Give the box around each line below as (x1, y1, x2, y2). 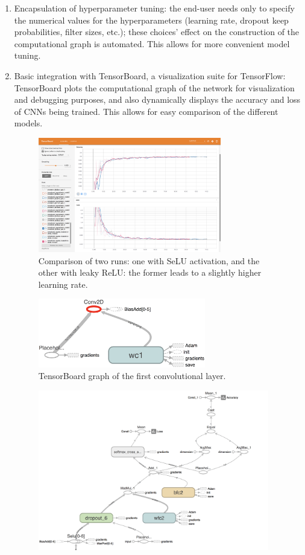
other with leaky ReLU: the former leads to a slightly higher (38, 266, 262, 279)
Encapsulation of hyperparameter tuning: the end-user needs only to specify (14, 2, 295, 14)
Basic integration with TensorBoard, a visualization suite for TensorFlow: (14, 69, 286, 82)
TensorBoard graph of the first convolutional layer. (38, 369, 226, 382)
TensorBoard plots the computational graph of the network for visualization (14, 81, 295, 94)
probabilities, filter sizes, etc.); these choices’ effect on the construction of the (14, 25, 300, 38)
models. (14, 117, 43, 129)
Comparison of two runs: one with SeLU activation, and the (38, 254, 260, 267)
